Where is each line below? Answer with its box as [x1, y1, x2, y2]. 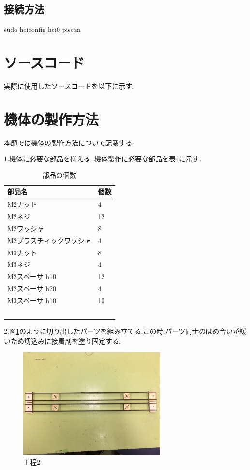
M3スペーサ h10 [7, 296, 57, 306]
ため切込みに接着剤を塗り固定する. [10, 335, 121, 345]
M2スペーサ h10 [7, 271, 57, 282]
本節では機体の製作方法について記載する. [4, 137, 134, 147]
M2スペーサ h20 [7, 283, 57, 294]
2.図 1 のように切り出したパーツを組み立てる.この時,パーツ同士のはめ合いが [4, 326, 240, 336]
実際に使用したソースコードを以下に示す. [4, 80, 134, 91]
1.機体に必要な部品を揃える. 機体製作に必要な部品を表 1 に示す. [4, 154, 201, 164]
